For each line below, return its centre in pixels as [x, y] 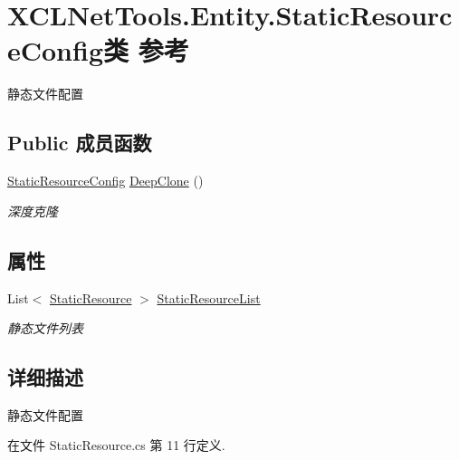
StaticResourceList [209, 297]
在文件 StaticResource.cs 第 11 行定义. [116, 445]
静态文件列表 [45, 328]
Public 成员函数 [80, 143]
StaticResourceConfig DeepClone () [105, 181]
